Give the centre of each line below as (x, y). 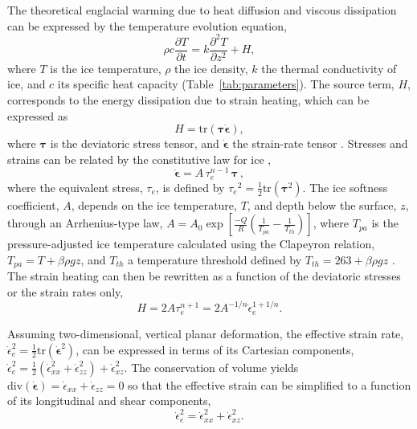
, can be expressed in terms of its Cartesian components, (215, 349)
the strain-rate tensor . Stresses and (320, 143)
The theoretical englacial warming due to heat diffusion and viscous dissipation (202, 10)
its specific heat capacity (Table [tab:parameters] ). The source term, (226, 84)
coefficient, (33, 204)
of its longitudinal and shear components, (109, 400)
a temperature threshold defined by (215, 260)
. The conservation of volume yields (211, 367)
